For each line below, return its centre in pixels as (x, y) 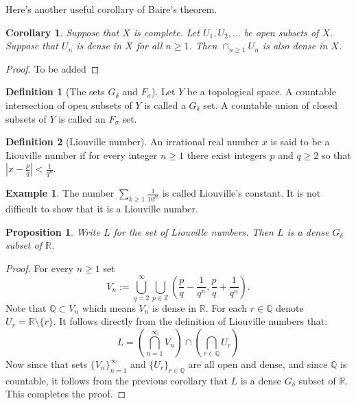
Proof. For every (39, 268)
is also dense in (295, 46)
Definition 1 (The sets (55, 91)
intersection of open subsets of (69, 105)
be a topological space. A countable (261, 91)
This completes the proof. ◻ (66, 394)
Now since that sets (47, 364)
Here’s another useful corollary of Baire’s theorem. (111, 9)
